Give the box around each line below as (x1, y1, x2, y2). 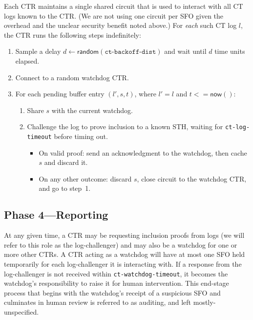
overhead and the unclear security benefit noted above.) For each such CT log (4, 20, 237, 30)
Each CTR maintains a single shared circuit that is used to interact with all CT (4, 1, 243, 11)
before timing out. (54, 131, 108, 141)
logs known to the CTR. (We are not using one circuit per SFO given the (4, 10, 224, 21)
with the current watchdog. (51, 105, 133, 115)
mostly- (193, 297, 216, 307)
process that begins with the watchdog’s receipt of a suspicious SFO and (4, 287, 221, 297)
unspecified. (4, 307, 39, 317)
